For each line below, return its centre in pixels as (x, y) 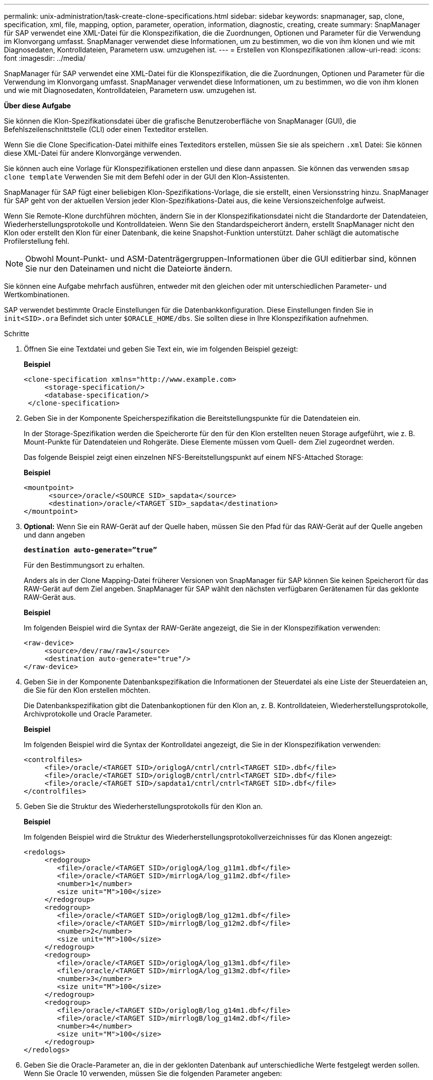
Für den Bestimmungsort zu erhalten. (84, 565)
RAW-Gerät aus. (50, 597)
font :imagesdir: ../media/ (45, 58)
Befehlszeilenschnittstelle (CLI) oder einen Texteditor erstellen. (106, 129)
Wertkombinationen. (37, 294)
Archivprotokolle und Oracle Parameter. (88, 714)
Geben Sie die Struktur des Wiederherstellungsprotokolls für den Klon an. (143, 806)
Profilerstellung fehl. (37, 241)
